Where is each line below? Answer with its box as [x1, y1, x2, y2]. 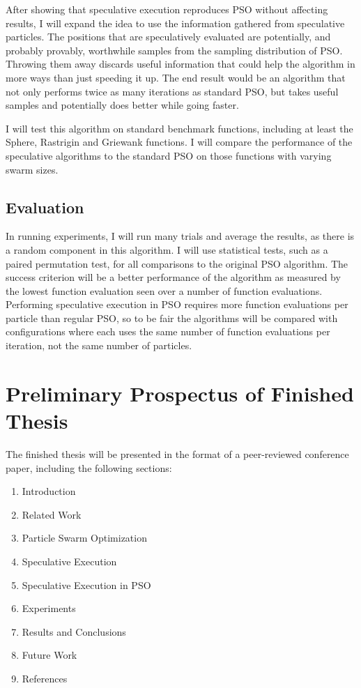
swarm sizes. [6, 162, 59, 176]
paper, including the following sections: [6, 460, 172, 475]
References [22, 671, 68, 685]
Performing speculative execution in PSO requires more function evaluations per [6, 297, 348, 312]
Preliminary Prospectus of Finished [6, 379, 354, 407]
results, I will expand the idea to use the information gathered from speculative [6, 15, 345, 30]
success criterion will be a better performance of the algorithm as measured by [6, 270, 341, 284]
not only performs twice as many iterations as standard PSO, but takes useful [6, 84, 339, 98]
